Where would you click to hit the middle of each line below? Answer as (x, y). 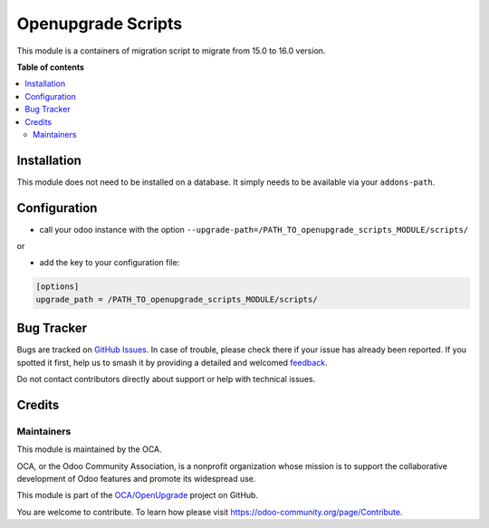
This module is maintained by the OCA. (89, 449)
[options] (58, 287)
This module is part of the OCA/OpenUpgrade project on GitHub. (137, 495)
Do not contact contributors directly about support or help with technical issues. (166, 379)
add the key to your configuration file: (110, 263)
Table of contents (51, 67)
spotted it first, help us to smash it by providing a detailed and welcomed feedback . (172, 362)
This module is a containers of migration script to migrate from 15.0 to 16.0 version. (171, 51)
